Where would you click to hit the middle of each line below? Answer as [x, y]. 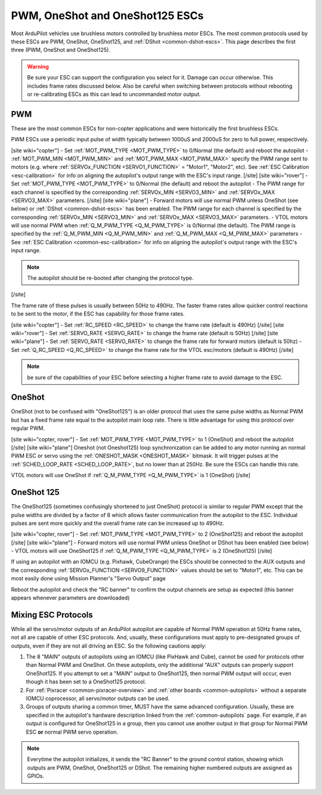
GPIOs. [36, 776]
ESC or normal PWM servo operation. [72, 732]
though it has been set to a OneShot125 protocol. [86, 682]
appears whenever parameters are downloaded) [70, 598]
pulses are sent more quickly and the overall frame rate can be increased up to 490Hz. [118, 523]
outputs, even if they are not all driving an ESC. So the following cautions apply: [109, 646]
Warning [38, 66]
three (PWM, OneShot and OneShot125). [61, 50]
